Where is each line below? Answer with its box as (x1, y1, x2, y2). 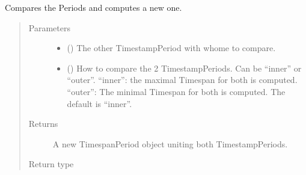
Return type (28, 158, 74, 170)
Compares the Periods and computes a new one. (5, 1, 182, 13)
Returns (28, 117, 58, 130)
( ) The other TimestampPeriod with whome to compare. (67, 41, 276, 54)
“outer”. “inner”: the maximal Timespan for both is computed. (67, 73, 298, 86)
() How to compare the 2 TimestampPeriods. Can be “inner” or (67, 61, 302, 74)
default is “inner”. (67, 97, 132, 109)
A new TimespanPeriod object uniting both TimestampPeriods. (52, 137, 288, 150)
